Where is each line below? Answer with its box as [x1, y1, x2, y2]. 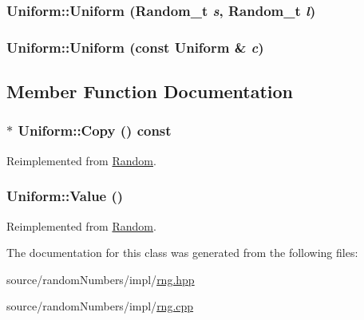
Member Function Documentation [6, 79, 294, 104]
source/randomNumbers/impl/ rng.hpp [6, 271, 195, 287]
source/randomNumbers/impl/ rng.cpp [6, 298, 194, 314]
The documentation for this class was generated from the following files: [6, 244, 358, 261]
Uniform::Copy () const [18, 120, 172, 140]
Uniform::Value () [6, 186, 124, 206]
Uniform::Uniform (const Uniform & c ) [6, 37, 264, 57]
